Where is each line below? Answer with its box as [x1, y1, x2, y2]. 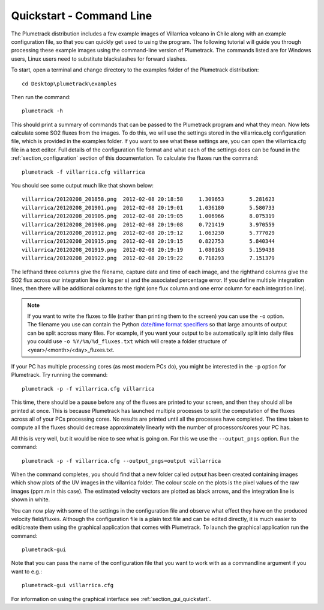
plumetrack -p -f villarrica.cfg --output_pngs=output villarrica [22, 457, 221, 464]
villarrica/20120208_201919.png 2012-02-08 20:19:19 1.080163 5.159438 [22, 246, 275, 253]
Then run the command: [11, 93, 71, 100]
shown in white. [11, 496, 50, 503]
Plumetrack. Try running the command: [11, 371, 108, 379]
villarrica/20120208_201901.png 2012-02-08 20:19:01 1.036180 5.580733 [22, 204, 275, 211]
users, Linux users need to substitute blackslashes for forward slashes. [11, 55, 187, 63]
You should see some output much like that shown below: [11, 182, 154, 189]
